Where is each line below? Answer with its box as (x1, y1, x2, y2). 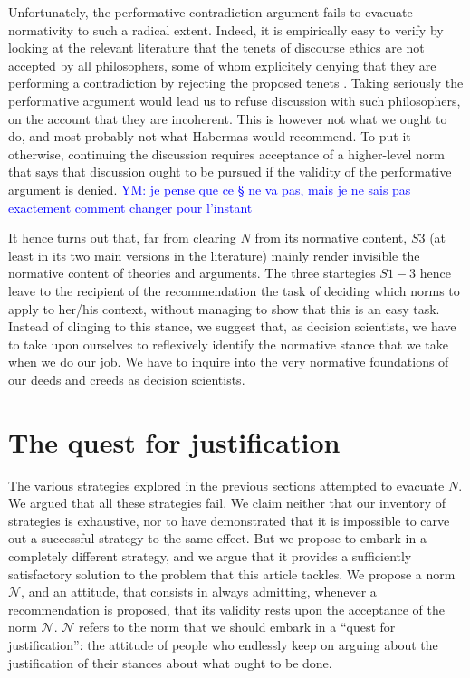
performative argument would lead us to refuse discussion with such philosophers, (8, 91, 461, 110)
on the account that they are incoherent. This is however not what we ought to (8, 109, 447, 128)
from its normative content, (254, 228, 408, 247)
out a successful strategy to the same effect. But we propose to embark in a (8, 529, 427, 548)
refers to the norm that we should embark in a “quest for (79, 617, 396, 636)
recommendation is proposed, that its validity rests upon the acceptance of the (8, 599, 445, 618)
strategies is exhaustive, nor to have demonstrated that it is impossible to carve (8, 511, 450, 530)
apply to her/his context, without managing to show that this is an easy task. (8, 299, 440, 318)
